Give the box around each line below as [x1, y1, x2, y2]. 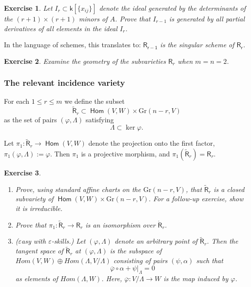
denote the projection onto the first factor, [88, 138, 215, 148]
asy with [21, 236, 46, 246]
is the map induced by [163, 273, 229, 284]
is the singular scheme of [160, 39, 234, 50]
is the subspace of [110, 246, 162, 256]
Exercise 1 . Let [4, 3, 53, 13]
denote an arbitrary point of [114, 236, 198, 246]
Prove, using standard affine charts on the [15, 184, 141, 194]
